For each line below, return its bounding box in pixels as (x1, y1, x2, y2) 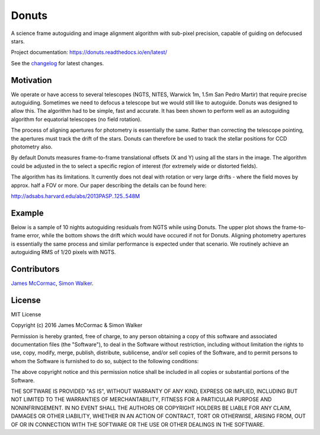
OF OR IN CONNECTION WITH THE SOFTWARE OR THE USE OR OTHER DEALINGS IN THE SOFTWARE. (11, 421, 265, 428)
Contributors (11, 264, 60, 274)
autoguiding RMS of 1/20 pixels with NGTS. (11, 249, 116, 255)
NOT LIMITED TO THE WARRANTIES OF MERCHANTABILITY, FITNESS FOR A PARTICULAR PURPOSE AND (11, 396, 272, 403)
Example (11, 208, 44, 218)
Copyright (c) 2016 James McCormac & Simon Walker (11, 322, 143, 329)
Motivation (11, 75, 52, 85)
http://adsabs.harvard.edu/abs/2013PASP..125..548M (11, 192, 140, 199)
